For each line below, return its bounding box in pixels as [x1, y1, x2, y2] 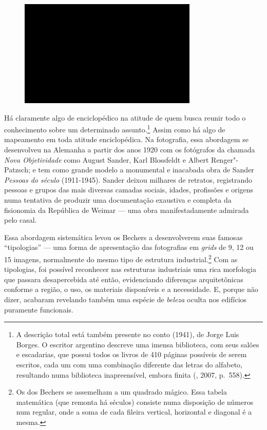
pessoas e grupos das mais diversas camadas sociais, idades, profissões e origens [4, 184, 254, 195]
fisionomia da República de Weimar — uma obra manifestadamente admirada [4, 204, 249, 215]
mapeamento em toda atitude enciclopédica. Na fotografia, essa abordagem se [4, 134, 249, 145]
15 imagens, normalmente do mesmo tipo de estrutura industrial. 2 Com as [4, 252, 238, 264]
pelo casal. [4, 214, 37, 225]
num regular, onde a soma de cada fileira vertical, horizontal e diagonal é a [16, 406, 252, 417]
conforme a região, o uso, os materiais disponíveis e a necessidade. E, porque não [4, 284, 258, 295]
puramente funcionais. [4, 304, 73, 315]
